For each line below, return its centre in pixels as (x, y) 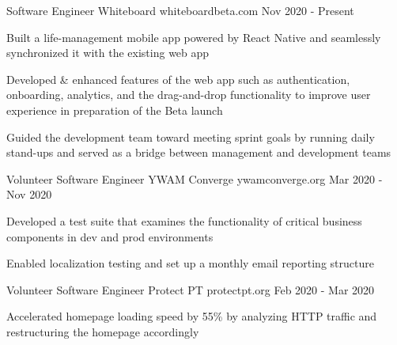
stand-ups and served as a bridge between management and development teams (199, 152)
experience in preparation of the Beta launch (115, 110)
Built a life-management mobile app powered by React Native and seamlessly (194, 37)
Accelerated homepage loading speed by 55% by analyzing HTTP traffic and (192, 316)
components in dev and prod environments (110, 236)
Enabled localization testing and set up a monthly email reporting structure (190, 263)
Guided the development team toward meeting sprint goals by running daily (191, 136)
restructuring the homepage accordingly (103, 331)
